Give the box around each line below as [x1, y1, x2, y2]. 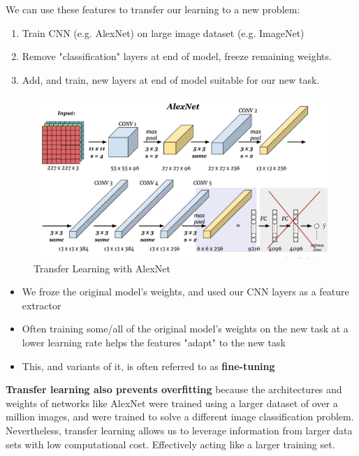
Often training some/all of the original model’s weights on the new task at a [22, 321, 349, 336]
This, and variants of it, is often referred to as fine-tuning [22, 358, 275, 373]
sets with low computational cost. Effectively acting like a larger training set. [6, 436, 335, 451]
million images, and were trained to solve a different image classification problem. [6, 409, 354, 424]
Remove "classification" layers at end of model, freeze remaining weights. [22, 49, 332, 64]
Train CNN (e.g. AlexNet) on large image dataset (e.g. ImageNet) [22, 25, 305, 40]
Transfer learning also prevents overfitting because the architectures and [6, 382, 342, 397]
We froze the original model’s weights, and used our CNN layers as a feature [22, 284, 349, 299]
